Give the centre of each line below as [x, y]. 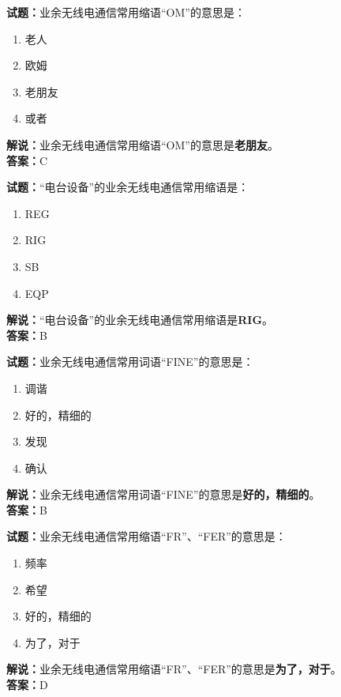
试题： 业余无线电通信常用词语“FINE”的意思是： [130, 362]
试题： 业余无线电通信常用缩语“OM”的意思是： [126, 12]
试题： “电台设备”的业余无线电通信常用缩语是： [128, 187]
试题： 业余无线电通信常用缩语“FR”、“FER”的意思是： [146, 536]
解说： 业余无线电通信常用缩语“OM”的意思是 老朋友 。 [142, 144]
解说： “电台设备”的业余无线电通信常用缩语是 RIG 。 [140, 320]
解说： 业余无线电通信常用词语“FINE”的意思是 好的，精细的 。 [163, 494]
